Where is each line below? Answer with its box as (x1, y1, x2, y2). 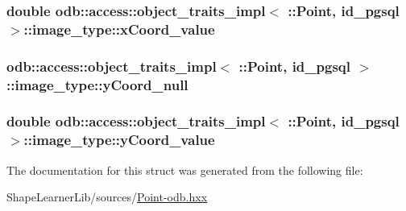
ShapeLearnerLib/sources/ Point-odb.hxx (6, 188, 208, 205)
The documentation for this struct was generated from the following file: (6, 161, 363, 178)
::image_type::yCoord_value (23, 130, 215, 150)
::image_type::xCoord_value (23, 19, 215, 39)
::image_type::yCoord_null (6, 74, 188, 94)
